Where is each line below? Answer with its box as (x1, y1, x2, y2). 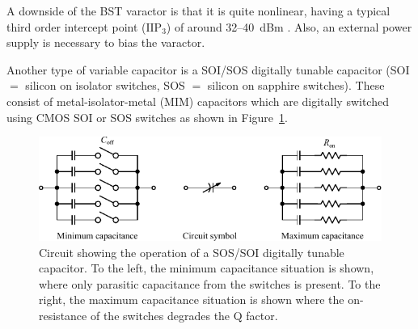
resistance (39, 306, 87, 323)
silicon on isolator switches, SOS (25, 77, 185, 94)
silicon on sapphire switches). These (207, 77, 385, 94)
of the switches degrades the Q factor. (90, 306, 278, 323)
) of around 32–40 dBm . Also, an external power (166, 18, 412, 35)
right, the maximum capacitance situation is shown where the (39, 291, 344, 308)
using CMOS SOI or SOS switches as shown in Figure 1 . (6, 108, 288, 125)
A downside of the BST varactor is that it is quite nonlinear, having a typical (6, 2, 391, 19)
